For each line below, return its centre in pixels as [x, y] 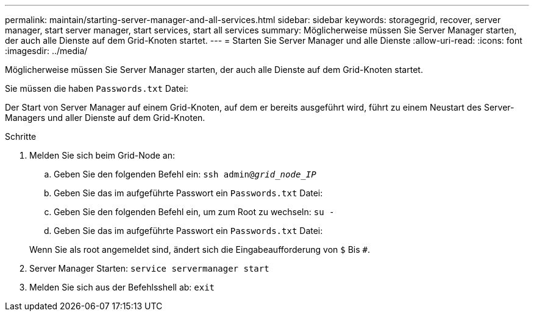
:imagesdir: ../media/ [46, 51]
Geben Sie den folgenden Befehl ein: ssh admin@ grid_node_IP [185, 174]
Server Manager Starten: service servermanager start [149, 268]
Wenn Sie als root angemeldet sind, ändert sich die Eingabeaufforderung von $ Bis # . [200, 249]
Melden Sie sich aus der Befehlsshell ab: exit [122, 287]
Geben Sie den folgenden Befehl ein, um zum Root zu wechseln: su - [194, 212]
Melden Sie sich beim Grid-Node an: [102, 155]
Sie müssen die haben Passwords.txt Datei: [97, 88]
